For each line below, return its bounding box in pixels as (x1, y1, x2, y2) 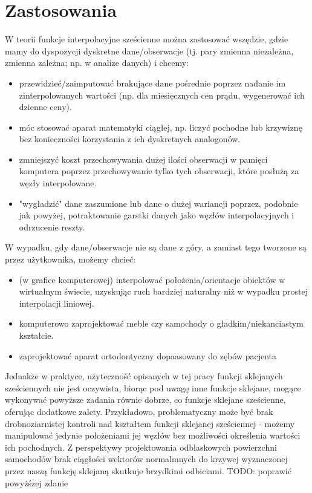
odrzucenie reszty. (19, 220, 85, 233)
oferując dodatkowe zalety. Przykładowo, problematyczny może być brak (5, 405, 273, 417)
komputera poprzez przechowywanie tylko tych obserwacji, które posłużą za (19, 165, 299, 177)
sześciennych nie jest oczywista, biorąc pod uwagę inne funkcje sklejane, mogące (5, 381, 301, 394)
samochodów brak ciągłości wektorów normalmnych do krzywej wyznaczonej (5, 452, 288, 465)
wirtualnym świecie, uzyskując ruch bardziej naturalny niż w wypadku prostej (19, 285, 308, 298)
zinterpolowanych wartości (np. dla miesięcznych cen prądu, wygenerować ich (19, 88, 305, 101)
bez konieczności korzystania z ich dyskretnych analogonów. (19, 132, 241, 145)
